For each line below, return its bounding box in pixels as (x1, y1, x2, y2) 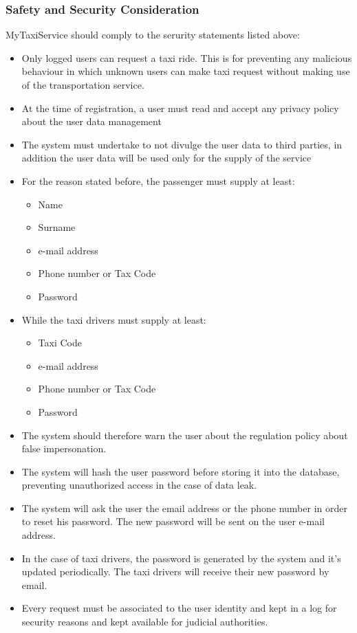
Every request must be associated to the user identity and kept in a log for (21, 601, 337, 615)
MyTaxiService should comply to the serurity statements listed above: (6, 27, 300, 42)
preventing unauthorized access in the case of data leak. (21, 478, 257, 492)
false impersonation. (21, 441, 107, 456)
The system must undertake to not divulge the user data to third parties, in (21, 137, 343, 151)
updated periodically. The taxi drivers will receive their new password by (21, 564, 329, 579)
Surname (38, 220, 76, 234)
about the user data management (21, 114, 162, 129)
